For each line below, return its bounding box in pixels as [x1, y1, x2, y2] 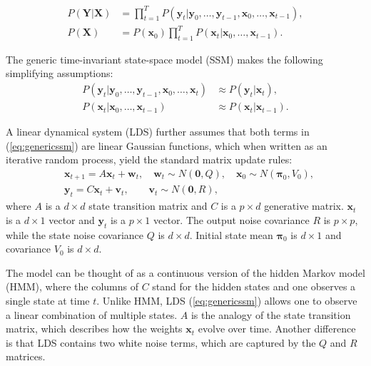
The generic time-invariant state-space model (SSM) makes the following [6, 51, 323, 66]
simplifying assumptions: [6, 66, 113, 81]
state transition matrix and [88, 198, 208, 213]
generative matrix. [264, 198, 344, 213]
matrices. [6, 349, 46, 364]
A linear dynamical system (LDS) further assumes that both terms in [6, 124, 310, 139]
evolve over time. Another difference [198, 321, 356, 336]
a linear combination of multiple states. [6, 307, 178, 322]
